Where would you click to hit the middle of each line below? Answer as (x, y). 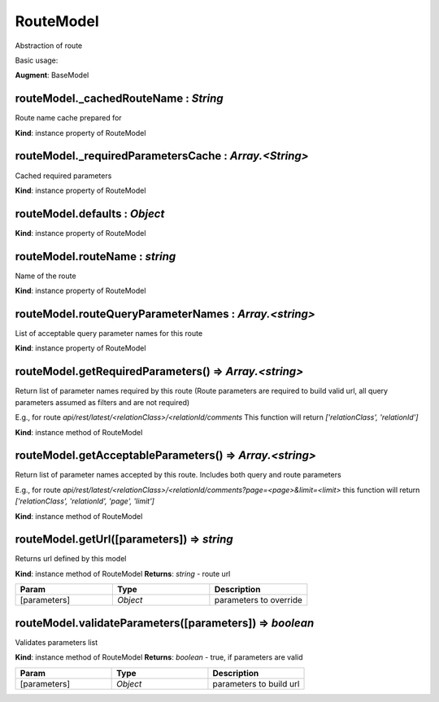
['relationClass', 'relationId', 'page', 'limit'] (85, 501)
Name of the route (46, 276)
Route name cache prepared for (68, 118)
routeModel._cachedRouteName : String (119, 99)
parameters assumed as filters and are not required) (102, 402)
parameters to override (258, 600)
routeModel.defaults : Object (90, 214)
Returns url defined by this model (71, 559)
